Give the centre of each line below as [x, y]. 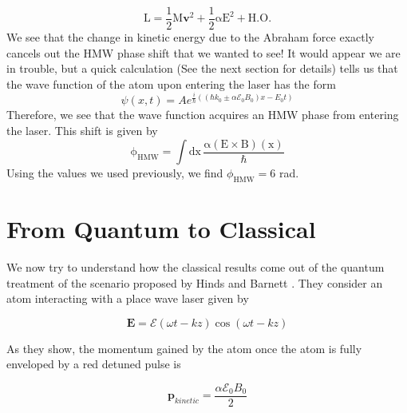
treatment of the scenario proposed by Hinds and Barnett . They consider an [195, 282]
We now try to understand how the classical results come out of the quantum [196, 266]
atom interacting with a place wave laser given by [128, 298]
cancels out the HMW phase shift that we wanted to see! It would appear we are [203, 52]
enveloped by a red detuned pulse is [94, 364]
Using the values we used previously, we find [115, 173]
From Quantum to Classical [161, 229]
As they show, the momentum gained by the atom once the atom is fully [184, 348]
